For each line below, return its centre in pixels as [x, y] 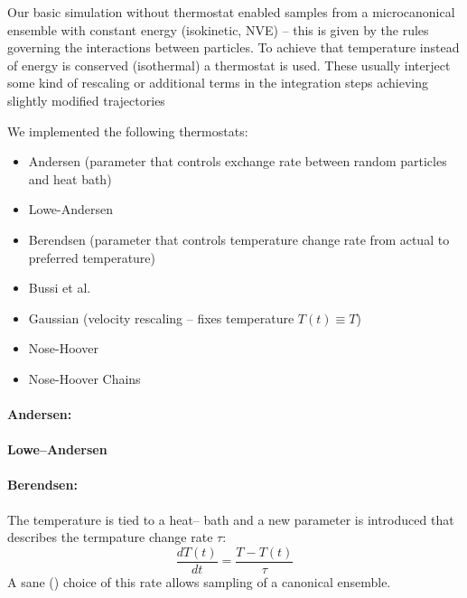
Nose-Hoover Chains [84, 378]
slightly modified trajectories [86, 100]
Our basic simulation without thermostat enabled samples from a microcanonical [231, 12]
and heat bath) [70, 178]
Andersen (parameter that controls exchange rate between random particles [238, 161]
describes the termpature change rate [110, 537]
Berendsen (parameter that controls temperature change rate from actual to [239, 239]
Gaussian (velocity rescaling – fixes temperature [161, 318]
